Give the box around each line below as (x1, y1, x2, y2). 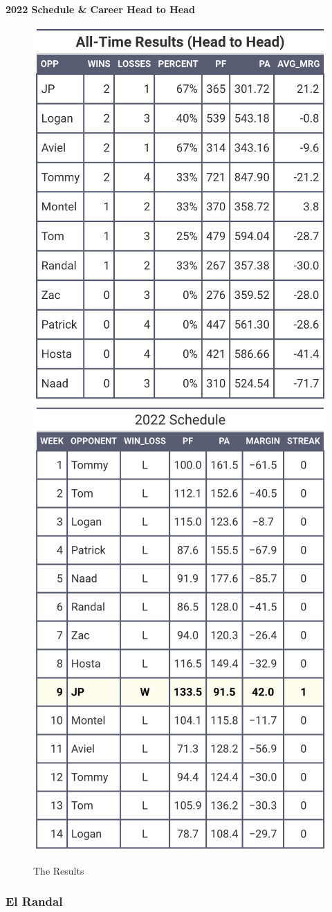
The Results (33, 863, 84, 877)
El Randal (6, 893, 63, 910)
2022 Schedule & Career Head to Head (6, 2, 195, 16)
